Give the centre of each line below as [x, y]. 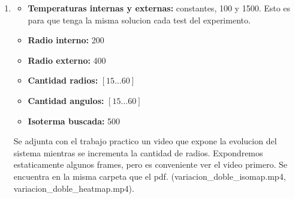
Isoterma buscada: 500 [74, 121]
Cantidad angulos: [66, 100]
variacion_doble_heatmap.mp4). [74, 188]
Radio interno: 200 [66, 40]
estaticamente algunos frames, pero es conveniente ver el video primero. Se [150, 164]
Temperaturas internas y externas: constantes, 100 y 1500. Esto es [159, 8]
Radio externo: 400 [67, 60]
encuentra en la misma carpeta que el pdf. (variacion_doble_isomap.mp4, [150, 176]
